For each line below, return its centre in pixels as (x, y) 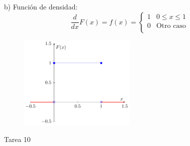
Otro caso (171, 26)
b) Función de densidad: (41, 6)
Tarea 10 (17, 139)
